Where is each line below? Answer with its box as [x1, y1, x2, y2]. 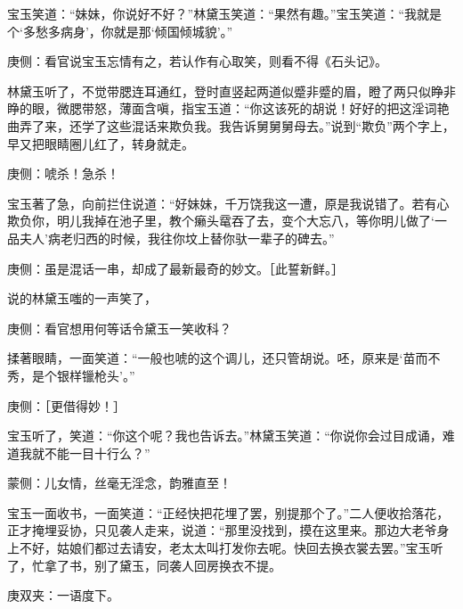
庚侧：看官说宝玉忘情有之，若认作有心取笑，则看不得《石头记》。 [7, 52, 387, 70]
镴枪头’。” [81, 366, 135, 384]
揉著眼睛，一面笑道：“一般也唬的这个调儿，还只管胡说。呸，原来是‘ [7, 349, 403, 367]
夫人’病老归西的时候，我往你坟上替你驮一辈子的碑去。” [19, 228, 335, 247]
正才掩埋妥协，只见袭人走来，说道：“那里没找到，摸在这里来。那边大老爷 [7, 521, 437, 539]
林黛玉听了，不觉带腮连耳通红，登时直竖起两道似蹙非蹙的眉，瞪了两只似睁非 [7, 81, 456, 100]
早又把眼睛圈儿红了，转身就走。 [7, 134, 194, 152]
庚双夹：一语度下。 [7, 586, 119, 605]
